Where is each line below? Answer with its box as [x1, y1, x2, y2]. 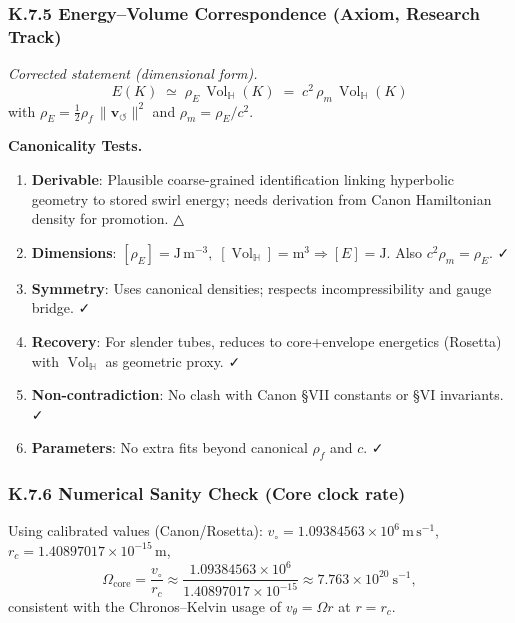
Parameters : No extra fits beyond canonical [31, 437, 308, 458]
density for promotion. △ [31, 208, 184, 229]
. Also [386, 241, 423, 262]
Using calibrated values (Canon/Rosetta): [8, 520, 263, 541]
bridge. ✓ [31, 297, 91, 318]
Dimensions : [31, 241, 117, 262]
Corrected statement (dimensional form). [8, 63, 258, 84]
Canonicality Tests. [8, 135, 143, 156]
